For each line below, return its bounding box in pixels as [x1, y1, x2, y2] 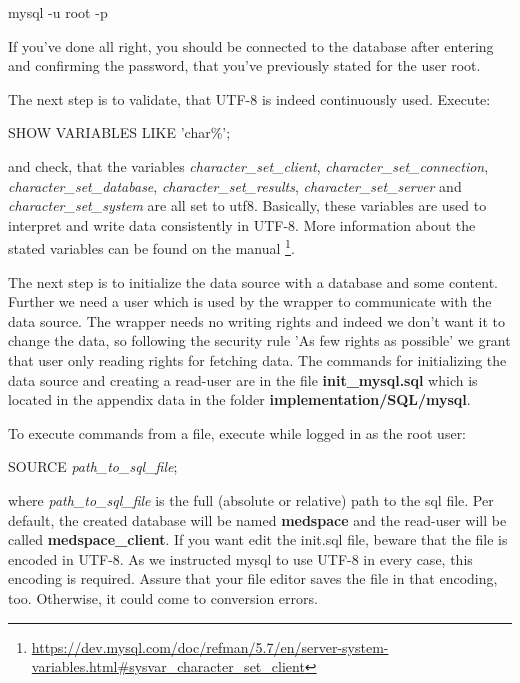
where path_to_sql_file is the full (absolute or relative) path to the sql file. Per [8, 489, 494, 510]
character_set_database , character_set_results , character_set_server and [8, 175, 462, 196]
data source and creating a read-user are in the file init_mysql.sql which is [8, 369, 478, 390]
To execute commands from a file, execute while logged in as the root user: [8, 422, 467, 443]
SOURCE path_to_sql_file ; [8, 456, 178, 477]
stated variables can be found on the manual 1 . [8, 235, 295, 258]
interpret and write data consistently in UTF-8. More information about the [8, 214, 476, 235]
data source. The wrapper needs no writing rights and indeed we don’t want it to [8, 310, 506, 331]
